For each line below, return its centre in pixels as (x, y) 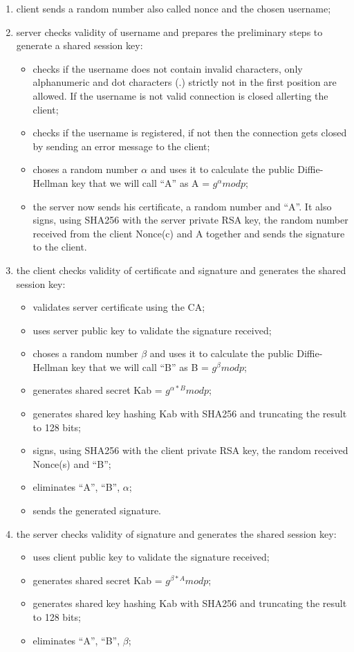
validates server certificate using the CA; (119, 307)
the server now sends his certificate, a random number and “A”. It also (182, 206)
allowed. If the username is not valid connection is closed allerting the (180, 95)
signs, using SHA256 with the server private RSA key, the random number (190, 220)
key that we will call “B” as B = (140, 366)
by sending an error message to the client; (121, 146)
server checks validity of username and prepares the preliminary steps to (169, 31)
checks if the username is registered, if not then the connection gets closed (190, 133)
